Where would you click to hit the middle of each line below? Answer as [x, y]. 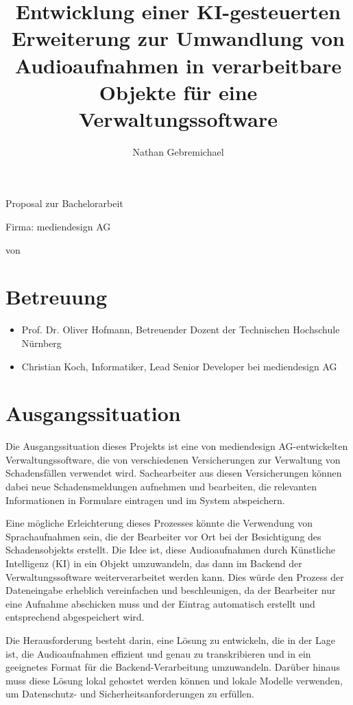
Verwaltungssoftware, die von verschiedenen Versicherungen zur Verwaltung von [173, 459]
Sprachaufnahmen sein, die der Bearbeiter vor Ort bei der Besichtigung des [163, 536]
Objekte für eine [178, 92]
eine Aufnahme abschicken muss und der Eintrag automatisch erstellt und [160, 603]
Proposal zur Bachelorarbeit [64, 203]
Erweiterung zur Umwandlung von [178, 38]
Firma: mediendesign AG [58, 227]
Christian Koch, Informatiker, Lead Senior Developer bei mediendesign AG [179, 366]
